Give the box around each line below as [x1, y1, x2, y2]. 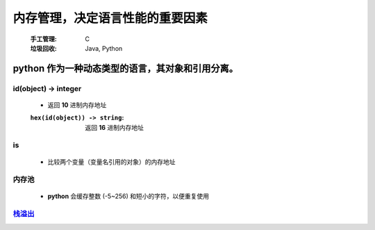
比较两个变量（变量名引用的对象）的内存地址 [47, 157, 176, 166]
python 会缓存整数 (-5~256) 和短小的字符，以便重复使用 [47, 192, 210, 200]
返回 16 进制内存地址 [85, 123, 144, 131]
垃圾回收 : [30, 44, 57, 52]
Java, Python [85, 44, 123, 52]
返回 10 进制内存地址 [47, 101, 107, 109]
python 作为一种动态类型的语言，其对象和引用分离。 [12, 63, 239, 74]
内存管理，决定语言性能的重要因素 [12, 10, 208, 26]
